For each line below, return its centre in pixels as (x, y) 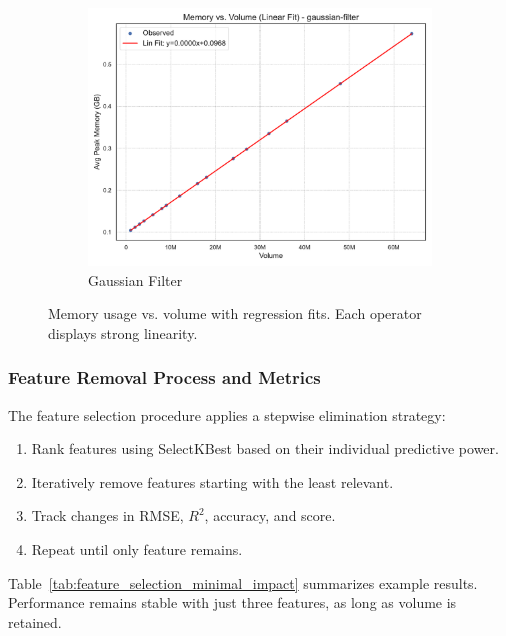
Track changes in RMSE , (107, 515)
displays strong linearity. (123, 332)
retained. (35, 621)
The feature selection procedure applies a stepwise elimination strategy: (227, 414)
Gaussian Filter (135, 279)
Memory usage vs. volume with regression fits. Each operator (235, 313)
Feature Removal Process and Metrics (164, 377)
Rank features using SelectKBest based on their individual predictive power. (265, 448)
